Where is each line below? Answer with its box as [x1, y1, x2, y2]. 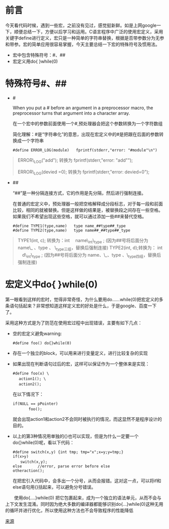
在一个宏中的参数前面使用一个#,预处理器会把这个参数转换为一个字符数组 [12, 120, 163, 126]
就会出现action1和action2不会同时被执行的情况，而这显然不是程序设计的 [12, 416, 162, 422]
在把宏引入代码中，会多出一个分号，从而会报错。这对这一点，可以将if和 [12, 477, 161, 484]
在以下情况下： [12, 391, 44, 397]
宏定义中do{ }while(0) [5, 279, 98, 291]
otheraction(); [12, 468, 45, 473]
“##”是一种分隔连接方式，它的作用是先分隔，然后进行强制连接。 [12, 190, 146, 196]
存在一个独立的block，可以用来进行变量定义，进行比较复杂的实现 [12, 350, 148, 356]
